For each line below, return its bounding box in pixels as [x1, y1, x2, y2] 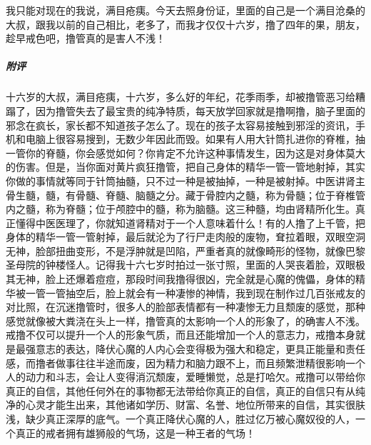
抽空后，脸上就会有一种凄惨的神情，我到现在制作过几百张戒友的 [65, 285, 365, 300]
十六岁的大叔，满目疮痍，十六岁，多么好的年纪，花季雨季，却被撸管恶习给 [6, 89, 355, 104]
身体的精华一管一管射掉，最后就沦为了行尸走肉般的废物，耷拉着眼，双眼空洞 [6, 229, 365, 244]
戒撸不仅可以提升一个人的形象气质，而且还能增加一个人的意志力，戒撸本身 [6, 327, 355, 342]
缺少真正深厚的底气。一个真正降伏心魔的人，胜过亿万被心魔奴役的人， [25, 411, 355, 426]
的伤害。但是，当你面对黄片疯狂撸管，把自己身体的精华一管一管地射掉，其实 [6, 159, 365, 174]
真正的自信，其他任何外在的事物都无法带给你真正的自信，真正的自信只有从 [6, 383, 355, 398]
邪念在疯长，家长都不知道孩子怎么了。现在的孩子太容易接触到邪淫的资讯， [6, 117, 355, 132]
